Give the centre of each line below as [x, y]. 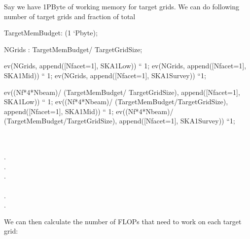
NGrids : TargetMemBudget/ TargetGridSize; [73, 49]
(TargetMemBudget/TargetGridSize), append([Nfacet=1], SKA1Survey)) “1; [120, 121]
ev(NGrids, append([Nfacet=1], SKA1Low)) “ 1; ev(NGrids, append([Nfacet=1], [125, 66]
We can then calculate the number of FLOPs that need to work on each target [123, 221]
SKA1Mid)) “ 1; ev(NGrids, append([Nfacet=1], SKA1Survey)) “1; [105, 75]
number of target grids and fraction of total [70, 16]
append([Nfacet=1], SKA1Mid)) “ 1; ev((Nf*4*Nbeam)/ [89, 111]
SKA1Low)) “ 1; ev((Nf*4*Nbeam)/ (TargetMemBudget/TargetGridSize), [116, 102]
